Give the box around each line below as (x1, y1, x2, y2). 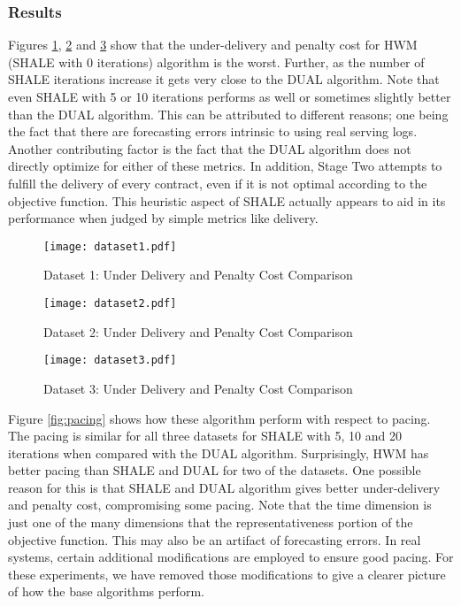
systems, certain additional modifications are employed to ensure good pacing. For (8, 548, 454, 566)
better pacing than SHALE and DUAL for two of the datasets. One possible (8, 461, 421, 479)
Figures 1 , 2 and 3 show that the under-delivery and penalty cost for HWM (8, 35, 418, 54)
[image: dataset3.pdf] (43, 354, 177, 367)
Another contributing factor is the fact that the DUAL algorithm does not (8, 139, 411, 157)
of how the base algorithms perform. (8, 582, 204, 601)
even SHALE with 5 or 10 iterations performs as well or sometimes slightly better (8, 88, 451, 105)
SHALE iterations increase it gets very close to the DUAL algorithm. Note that (8, 70, 440, 88)
